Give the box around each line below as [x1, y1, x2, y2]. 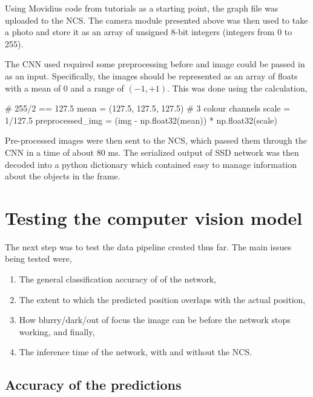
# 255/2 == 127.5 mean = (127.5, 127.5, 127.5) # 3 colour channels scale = [5, 102, 291, 115]
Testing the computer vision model [5, 205, 303, 230]
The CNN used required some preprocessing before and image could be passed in [5, 58, 305, 70]
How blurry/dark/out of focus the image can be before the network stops [19, 313, 291, 326]
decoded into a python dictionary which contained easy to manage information [5, 158, 297, 170]
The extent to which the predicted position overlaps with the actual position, [19, 293, 306, 305]
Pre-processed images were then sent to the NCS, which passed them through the [5, 134, 307, 147]
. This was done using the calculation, [167, 81, 308, 94]
